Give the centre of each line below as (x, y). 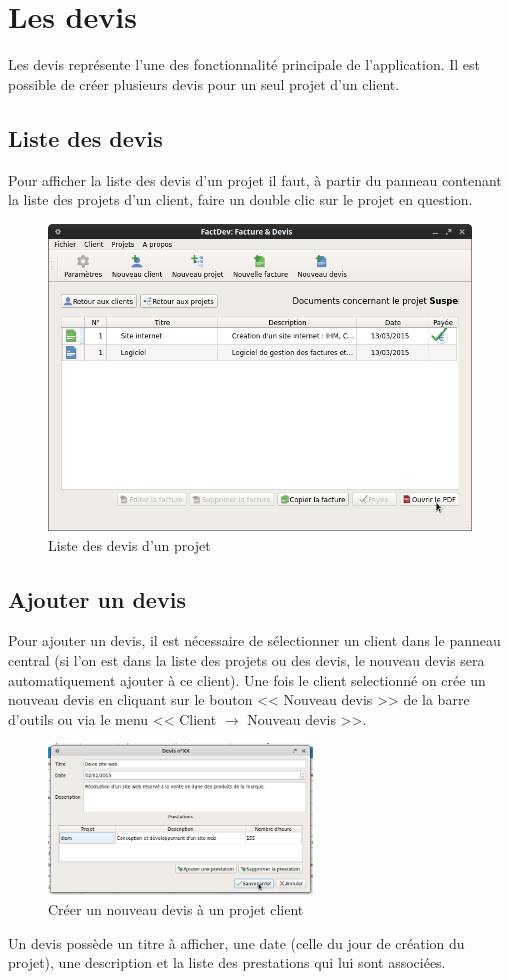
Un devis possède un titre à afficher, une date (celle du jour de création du (236, 942)
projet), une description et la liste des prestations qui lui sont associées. (227, 962)
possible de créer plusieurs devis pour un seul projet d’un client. (204, 83)
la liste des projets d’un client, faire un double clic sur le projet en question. (240, 199)
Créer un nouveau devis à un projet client (176, 909)
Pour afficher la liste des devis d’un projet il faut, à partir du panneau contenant (255, 179)
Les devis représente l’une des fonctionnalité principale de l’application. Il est (244, 64)
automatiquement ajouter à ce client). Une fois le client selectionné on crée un (247, 679)
